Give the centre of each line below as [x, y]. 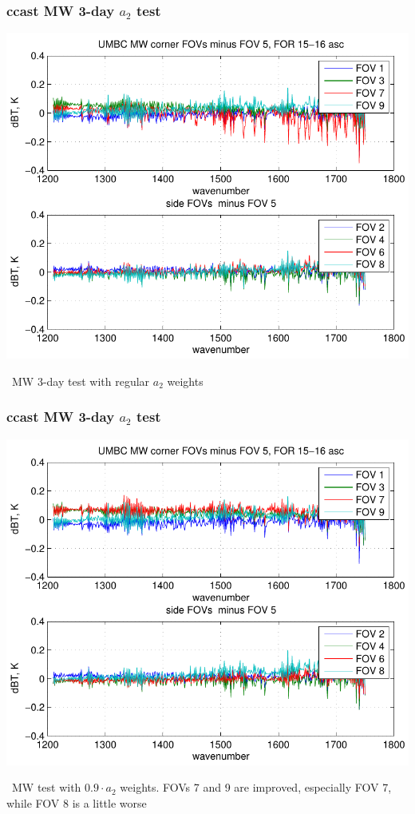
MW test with [46, 787]
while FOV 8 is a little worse [77, 802]
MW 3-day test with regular [81, 381]
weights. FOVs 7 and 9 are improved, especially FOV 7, [256, 787]
